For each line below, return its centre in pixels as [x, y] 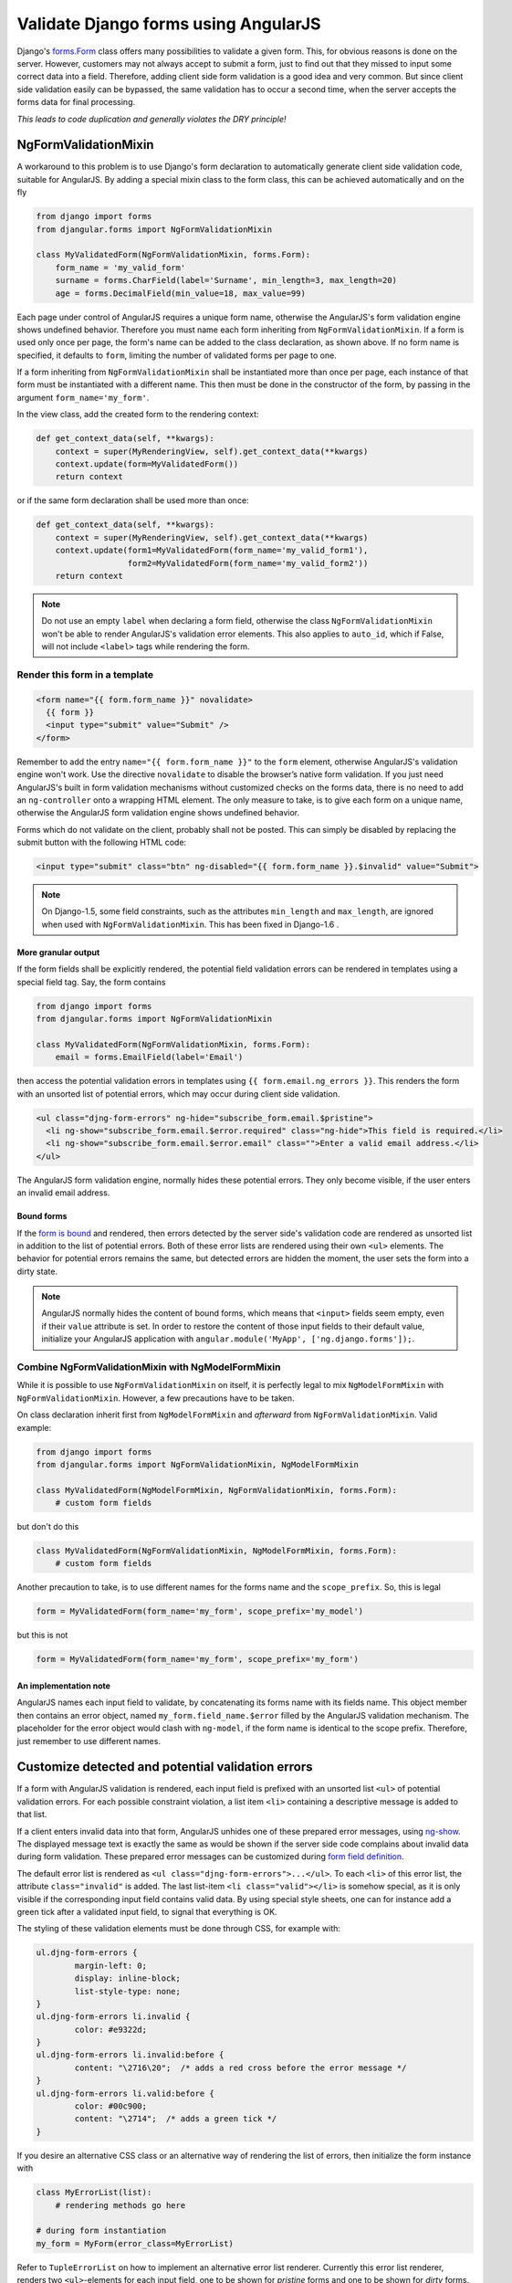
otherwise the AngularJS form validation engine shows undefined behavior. [158, 813]
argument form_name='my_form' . [83, 397]
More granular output [58, 952]
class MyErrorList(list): [94, 2193]
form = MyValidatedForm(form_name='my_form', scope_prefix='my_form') [198, 1659]
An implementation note [64, 1686]
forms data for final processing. [76, 102]
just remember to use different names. [89, 1741]
